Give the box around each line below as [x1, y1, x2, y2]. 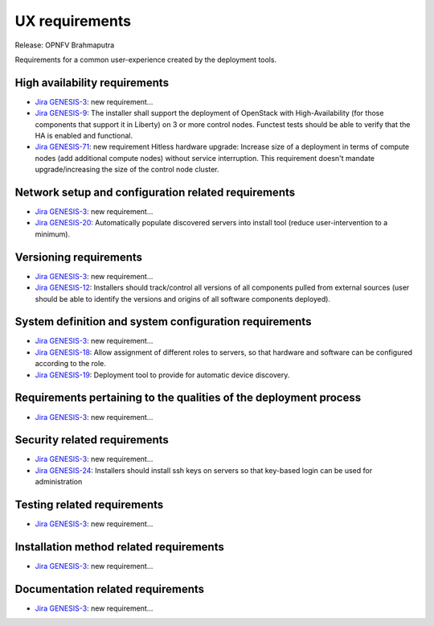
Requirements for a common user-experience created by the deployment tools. [14, 55, 277, 64]
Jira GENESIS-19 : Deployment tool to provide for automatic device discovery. [35, 370, 290, 380]
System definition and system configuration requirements [14, 315, 312, 329]
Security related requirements [14, 433, 169, 447]
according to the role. [35, 359, 106, 369]
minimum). [35, 229, 71, 239]
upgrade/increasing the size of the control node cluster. [35, 165, 220, 175]
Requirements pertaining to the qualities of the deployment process [14, 391, 362, 405]
